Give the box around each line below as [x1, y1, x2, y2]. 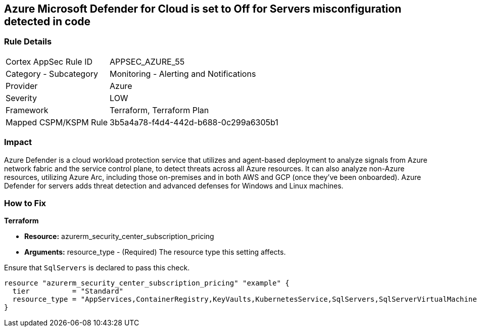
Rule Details [4, 36, 52, 47]
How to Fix [4, 198, 46, 208]
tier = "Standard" [12, 287, 124, 296]
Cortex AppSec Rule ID [6, 56, 93, 67]
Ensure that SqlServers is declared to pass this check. [4, 263, 190, 272]
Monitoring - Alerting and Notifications [110, 68, 256, 79]
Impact [4, 137, 32, 148]
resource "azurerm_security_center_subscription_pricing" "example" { [4, 279, 290, 288]
